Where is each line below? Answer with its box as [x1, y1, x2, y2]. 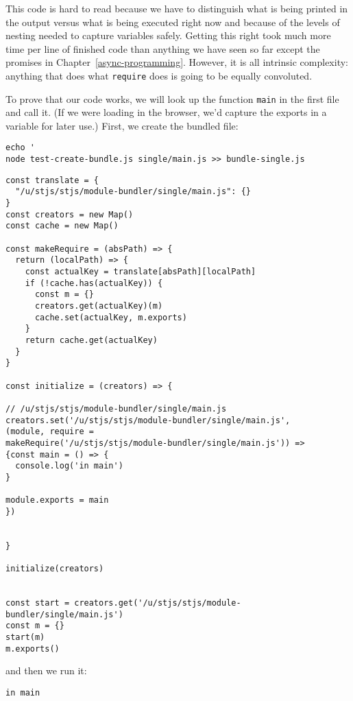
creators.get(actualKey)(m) [34, 301, 163, 311]
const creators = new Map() [5, 209, 134, 219]
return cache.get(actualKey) [25, 335, 158, 345]
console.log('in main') [15, 461, 123, 471]
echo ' [5, 143, 35, 153]
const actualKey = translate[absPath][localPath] [25, 267, 256, 277]
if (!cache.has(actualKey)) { [25, 278, 163, 288]
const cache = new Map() [5, 221, 119, 231]
